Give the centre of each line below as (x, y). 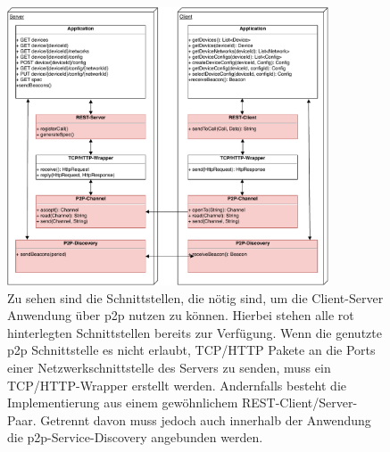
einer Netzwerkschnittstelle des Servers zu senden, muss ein (169, 367)
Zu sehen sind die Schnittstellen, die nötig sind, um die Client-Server (195, 297)
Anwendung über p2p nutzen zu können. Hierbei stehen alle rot (181, 315)
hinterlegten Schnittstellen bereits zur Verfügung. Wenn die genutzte (195, 332)
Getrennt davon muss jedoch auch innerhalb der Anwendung (206, 419)
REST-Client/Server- (299, 403)
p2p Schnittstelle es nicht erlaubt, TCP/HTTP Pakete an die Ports (191, 350)
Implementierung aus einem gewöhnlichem (123, 403)
